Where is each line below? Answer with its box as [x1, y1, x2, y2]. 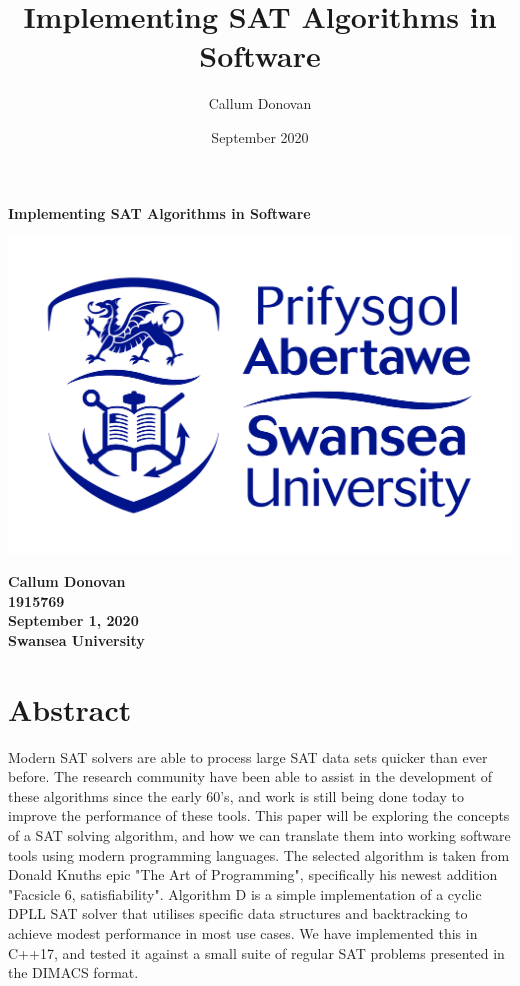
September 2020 [211, 126, 309, 147]
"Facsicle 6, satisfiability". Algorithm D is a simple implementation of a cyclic [8, 883, 482, 904]
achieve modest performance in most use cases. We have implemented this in [8, 923, 478, 943]
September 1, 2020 [8, 610, 139, 631]
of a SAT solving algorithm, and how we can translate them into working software [8, 825, 511, 846]
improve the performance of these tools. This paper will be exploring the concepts [8, 805, 510, 826]
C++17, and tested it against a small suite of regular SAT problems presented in [8, 942, 505, 963]
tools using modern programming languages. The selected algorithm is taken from [8, 844, 510, 865]
